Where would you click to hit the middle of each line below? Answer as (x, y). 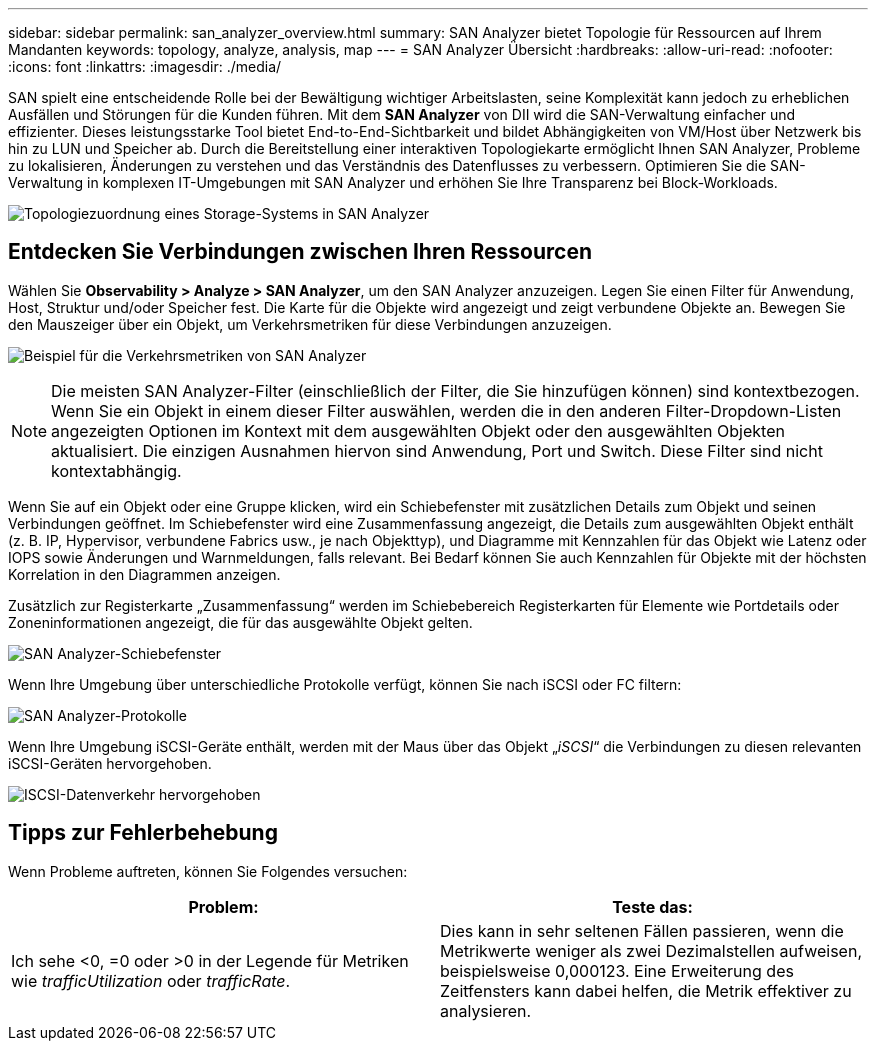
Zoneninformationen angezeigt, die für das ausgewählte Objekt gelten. (240, 622)
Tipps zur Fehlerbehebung (143, 833)
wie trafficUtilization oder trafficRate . (151, 980)
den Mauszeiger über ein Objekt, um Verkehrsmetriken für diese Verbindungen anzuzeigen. (310, 324)
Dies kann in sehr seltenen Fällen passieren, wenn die (642, 930)
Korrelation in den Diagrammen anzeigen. (144, 574)
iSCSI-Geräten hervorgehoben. (110, 763)
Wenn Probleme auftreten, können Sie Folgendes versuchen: (208, 871)
